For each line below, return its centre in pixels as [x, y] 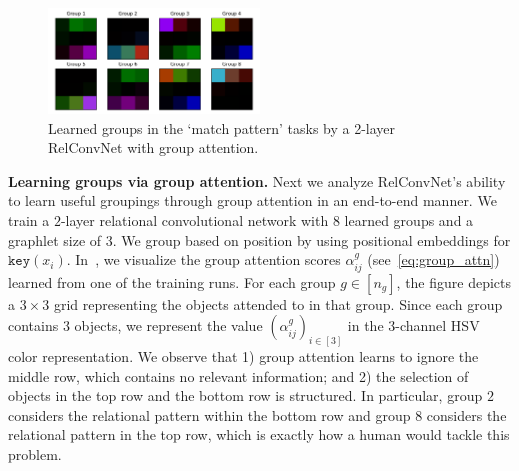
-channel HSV [437, 325]
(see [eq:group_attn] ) [433, 259]
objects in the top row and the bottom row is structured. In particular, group [245, 395]
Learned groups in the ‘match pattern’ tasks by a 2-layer [222, 127]
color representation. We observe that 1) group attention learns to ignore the [243, 356]
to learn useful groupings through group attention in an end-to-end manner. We [252, 200]
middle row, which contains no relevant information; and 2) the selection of [238, 375]
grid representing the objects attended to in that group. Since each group [278, 303]
